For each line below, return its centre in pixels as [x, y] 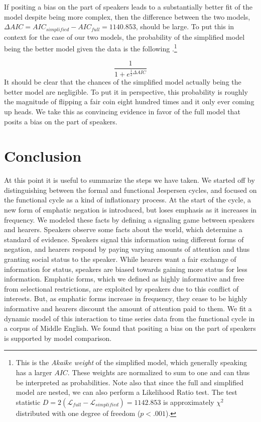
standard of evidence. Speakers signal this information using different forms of [124, 239]
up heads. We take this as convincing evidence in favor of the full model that [122, 111]
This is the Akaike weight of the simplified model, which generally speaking [131, 362]
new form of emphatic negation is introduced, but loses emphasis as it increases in [130, 209]
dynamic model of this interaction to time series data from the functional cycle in [129, 318]
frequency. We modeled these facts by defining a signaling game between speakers [129, 219]
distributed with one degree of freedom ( [78, 413]
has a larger [34, 372]
